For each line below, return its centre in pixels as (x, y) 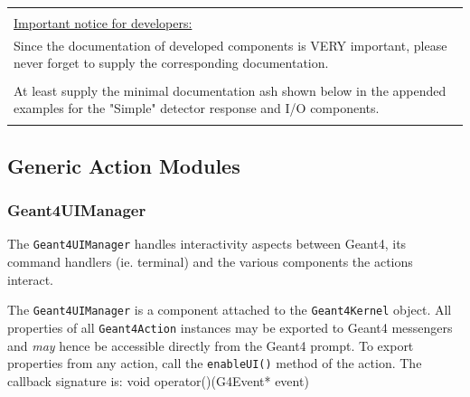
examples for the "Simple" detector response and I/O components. (197, 108)
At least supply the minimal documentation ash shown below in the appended (230, 90)
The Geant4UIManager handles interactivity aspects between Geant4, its (207, 244)
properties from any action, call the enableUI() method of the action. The (215, 363)
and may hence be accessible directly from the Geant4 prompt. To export (211, 345)
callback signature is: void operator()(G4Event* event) (158, 380)
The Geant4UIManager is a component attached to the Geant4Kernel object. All (230, 310)
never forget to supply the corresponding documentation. (171, 63)
